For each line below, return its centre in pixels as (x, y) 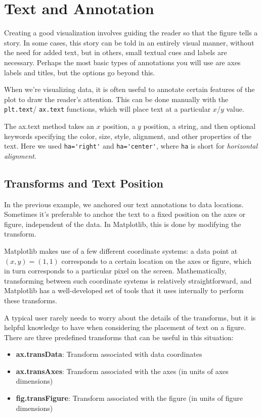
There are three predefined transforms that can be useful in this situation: (119, 337)
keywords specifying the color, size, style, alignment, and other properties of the (128, 136)
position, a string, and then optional (200, 126)
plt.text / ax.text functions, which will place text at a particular (107, 109)
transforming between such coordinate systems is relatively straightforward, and (128, 280)
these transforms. (31, 300)
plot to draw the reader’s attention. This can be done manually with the (116, 99)
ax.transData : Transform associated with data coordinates (109, 354)
